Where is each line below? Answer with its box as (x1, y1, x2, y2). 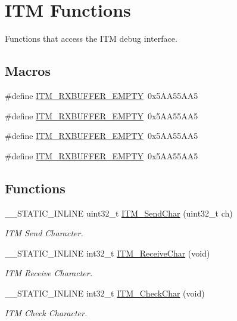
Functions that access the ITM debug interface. (5, 32, 177, 45)
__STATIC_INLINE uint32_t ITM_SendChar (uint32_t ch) (5, 206, 233, 219)
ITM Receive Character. (5, 267, 92, 279)
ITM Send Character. (5, 227, 83, 239)
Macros (5, 61, 51, 80)
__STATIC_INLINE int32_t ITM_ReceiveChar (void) (5, 246, 210, 259)
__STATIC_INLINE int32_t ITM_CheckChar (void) (5, 286, 205, 299)
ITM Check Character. (5, 307, 88, 319)
